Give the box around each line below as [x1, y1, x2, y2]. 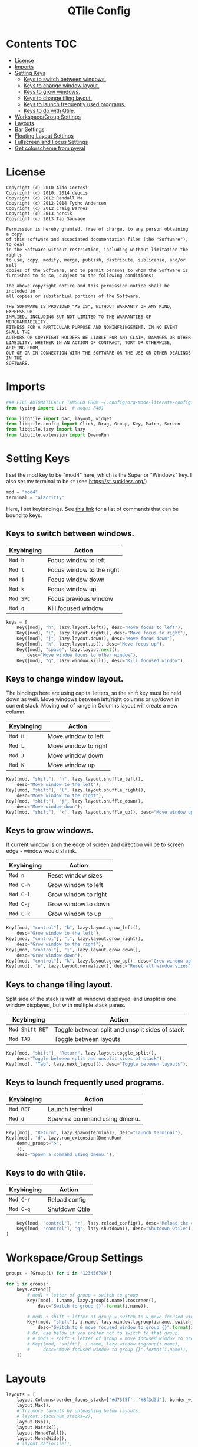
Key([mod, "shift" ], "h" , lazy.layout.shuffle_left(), [6, 776, 144, 783]
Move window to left [47, 732, 104, 741]
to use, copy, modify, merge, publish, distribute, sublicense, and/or [6, 257, 186, 263]
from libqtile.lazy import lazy [6, 427, 85, 433]
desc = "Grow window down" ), [16, 952, 83, 958]
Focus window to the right [47, 565, 120, 574]
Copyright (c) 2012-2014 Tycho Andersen [6, 200, 107, 206]
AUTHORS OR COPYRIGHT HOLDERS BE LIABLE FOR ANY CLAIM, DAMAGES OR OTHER [6, 335, 192, 341]
